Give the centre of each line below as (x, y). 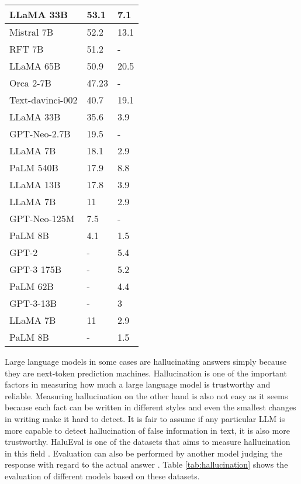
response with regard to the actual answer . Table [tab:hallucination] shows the (146, 464)
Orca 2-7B (30, 83)
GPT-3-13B (33, 303)
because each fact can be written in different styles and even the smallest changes (150, 407)
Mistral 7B (32, 32)
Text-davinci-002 (44, 100)
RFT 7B (27, 49)
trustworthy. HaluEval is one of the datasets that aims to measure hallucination (148, 442)
